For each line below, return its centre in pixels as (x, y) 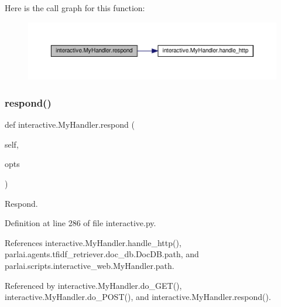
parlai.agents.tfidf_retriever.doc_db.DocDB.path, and (102, 254)
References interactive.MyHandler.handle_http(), (93, 242)
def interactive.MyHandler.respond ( (70, 124)
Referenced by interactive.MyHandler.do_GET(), (93, 285)
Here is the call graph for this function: (75, 8)
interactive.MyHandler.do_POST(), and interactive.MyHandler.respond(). (138, 297)
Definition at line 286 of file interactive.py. (80, 223)
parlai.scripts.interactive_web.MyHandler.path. (90, 266)
